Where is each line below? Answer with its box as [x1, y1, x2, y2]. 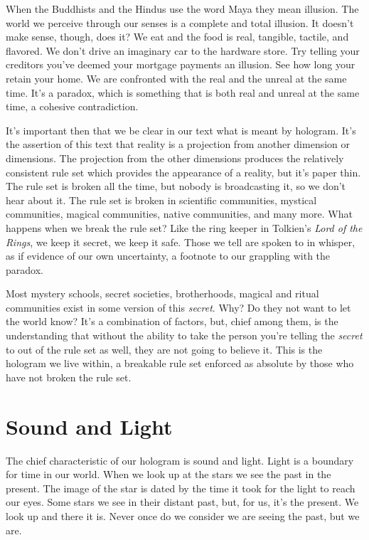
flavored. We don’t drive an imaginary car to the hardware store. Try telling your [6, 43, 360, 58]
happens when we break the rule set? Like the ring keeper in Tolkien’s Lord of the [6, 220, 363, 235]
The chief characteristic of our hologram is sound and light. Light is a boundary [6, 452, 354, 467]
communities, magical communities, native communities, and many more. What [6, 206, 353, 221]
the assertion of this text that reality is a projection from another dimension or [6, 137, 351, 152]
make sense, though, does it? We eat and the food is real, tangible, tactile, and [6, 29, 349, 44]
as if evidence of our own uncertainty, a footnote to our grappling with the [6, 248, 331, 263]
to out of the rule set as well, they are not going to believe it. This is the [6, 342, 323, 356]
